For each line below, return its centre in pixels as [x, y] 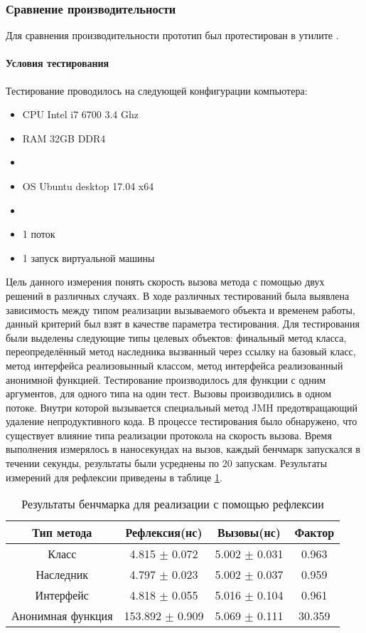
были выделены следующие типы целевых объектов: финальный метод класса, [176, 337]
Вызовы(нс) [249, 533]
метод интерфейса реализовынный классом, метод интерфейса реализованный [174, 365]
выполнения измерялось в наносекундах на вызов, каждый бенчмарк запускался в [183, 449]
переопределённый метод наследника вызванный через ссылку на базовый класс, [181, 351]
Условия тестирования [58, 63]
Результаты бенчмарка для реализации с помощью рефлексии [173, 504]
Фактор [314, 533]
